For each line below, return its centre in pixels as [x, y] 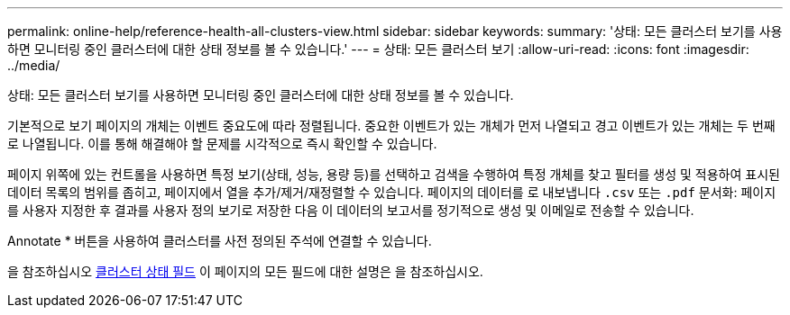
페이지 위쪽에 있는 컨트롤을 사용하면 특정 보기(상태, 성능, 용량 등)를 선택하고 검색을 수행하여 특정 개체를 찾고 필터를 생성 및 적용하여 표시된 [394, 174]
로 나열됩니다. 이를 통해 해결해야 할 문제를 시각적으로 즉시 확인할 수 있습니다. [222, 144]
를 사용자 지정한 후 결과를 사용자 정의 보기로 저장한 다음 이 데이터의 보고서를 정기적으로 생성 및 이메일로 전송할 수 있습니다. [351, 210]
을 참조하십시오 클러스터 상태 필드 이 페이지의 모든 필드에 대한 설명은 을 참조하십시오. [245, 271]
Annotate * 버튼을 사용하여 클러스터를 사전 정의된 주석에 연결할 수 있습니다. [220, 241]
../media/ [34, 65]
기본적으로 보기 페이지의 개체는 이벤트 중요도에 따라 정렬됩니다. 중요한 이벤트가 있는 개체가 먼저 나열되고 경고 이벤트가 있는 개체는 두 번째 [391, 126]
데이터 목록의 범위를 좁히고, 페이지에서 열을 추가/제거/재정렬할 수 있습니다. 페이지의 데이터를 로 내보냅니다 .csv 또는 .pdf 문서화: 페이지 [392, 192]
